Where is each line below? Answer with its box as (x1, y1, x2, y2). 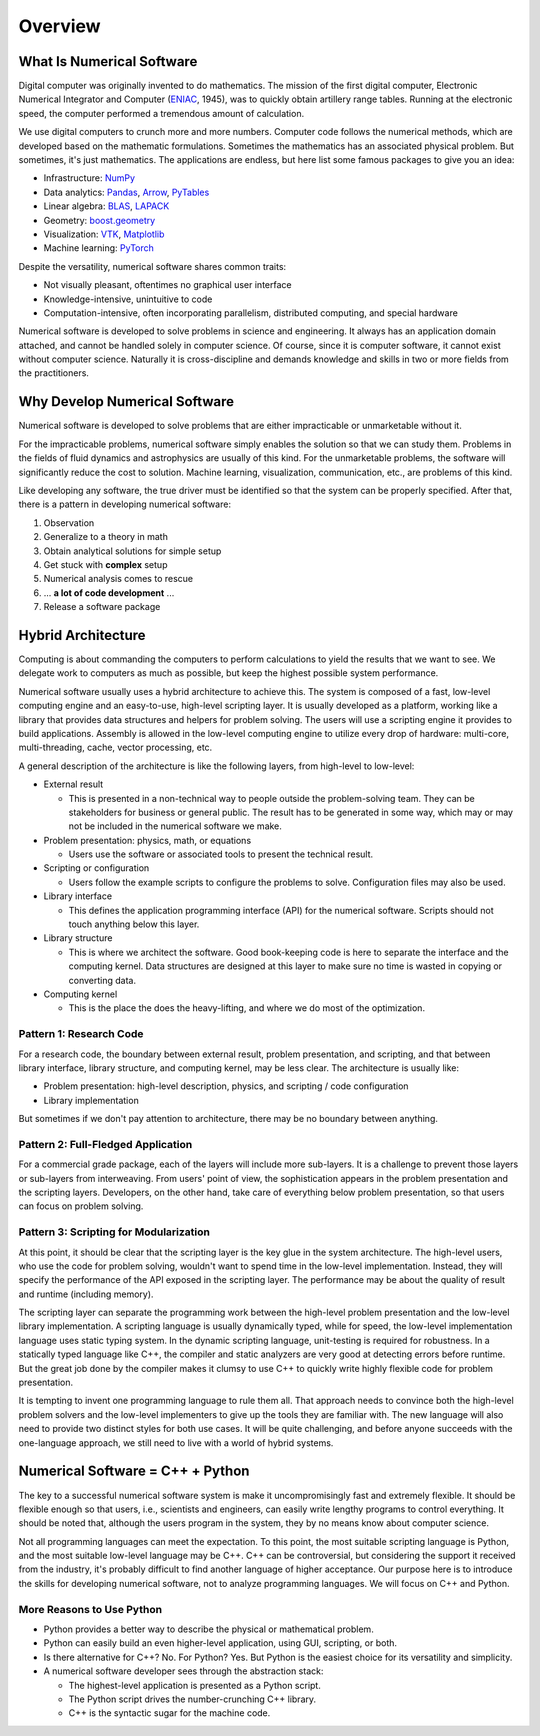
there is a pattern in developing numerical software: (18, 498, 232, 510)
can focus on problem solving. (18, 1200, 144, 1212)
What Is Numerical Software (18, 53, 198, 70)
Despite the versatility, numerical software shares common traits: (18, 260, 287, 272)
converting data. (68, 974, 137, 986)
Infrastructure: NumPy (43, 172, 135, 184)
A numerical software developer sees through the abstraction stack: (43, 1665, 324, 1677)
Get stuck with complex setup (43, 558, 168, 570)
